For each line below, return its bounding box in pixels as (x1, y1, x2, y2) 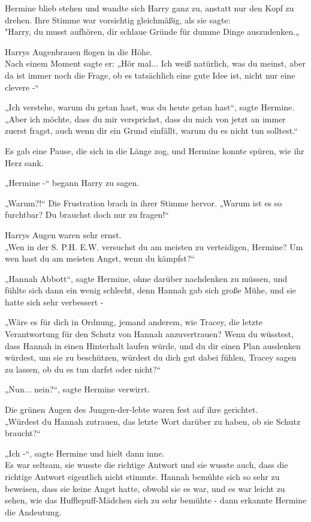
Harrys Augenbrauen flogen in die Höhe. (5, 45, 152, 58)
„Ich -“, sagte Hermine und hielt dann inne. (5, 446, 165, 459)
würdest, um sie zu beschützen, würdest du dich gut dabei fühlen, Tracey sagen (5, 351, 297, 364)
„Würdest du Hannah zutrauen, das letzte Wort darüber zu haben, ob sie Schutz (5, 415, 301, 427)
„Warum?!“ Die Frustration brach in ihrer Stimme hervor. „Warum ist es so (5, 196, 282, 209)
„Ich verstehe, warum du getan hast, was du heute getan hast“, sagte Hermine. (5, 101, 295, 113)
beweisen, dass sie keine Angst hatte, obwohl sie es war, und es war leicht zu (5, 482, 285, 494)
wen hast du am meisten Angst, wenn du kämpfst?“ (5, 252, 195, 265)
